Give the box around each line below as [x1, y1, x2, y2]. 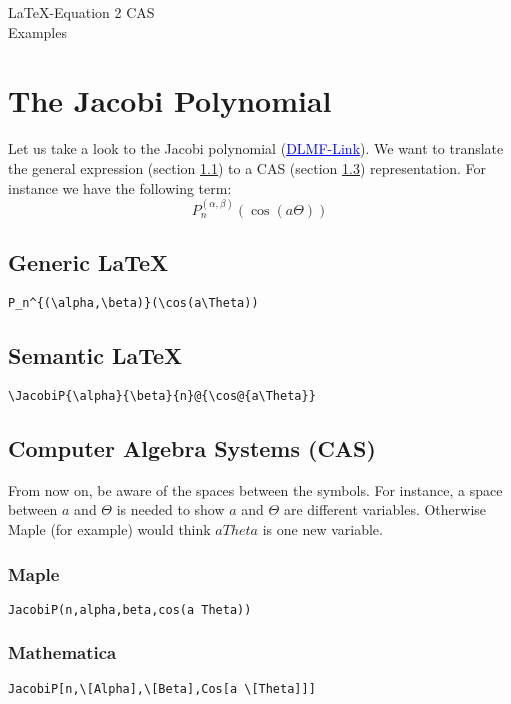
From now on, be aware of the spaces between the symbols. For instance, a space [8, 479, 503, 500]
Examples [8, 21, 67, 42]
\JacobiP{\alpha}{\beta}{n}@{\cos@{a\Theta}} [8, 388, 316, 403]
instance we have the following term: [8, 177, 232, 198]
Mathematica [8, 640, 117, 665]
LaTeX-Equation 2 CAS [8, 2, 155, 22]
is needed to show [116, 499, 225, 520]
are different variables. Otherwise [283, 499, 487, 520]
